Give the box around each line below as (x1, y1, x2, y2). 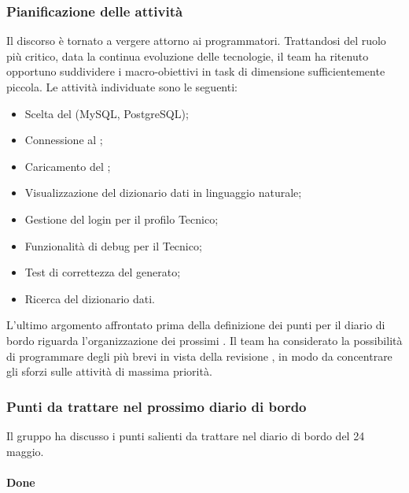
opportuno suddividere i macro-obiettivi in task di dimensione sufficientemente (6, 63, 385, 80)
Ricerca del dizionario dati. (24, 290, 155, 306)
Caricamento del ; (24, 158, 111, 174)
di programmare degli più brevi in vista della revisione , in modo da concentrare (6, 347, 392, 364)
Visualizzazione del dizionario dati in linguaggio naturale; (24, 184, 302, 201)
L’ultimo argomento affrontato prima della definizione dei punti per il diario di (6, 317, 385, 333)
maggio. (6, 443, 44, 459)
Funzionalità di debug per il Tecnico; (24, 237, 202, 254)
